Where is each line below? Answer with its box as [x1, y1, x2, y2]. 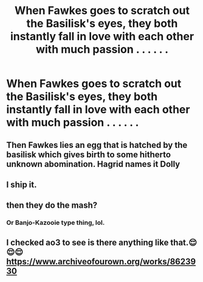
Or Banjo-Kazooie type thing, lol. [6, 219, 105, 227]
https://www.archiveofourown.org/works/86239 [6, 256, 196, 267]
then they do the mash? [6, 200, 98, 211]
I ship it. [6, 179, 38, 189]
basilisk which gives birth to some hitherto [6, 149, 171, 160]
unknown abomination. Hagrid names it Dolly [6, 159, 181, 169]
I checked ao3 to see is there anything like [6, 237, 169, 247]
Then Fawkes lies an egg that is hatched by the [6, 139, 188, 150]
